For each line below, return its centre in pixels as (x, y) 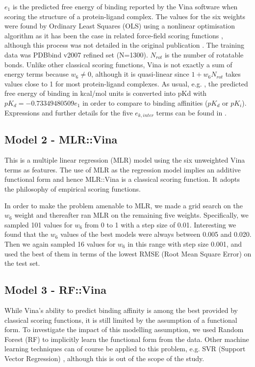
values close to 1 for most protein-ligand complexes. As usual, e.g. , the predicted (126, 83)
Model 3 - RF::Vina (55, 290)
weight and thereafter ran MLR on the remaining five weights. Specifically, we (131, 215)
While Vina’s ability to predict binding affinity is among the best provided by (121, 310)
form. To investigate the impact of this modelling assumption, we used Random (124, 329)
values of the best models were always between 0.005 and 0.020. (156, 234)
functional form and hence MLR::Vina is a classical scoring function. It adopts (122, 179)
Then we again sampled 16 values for (60, 243)
